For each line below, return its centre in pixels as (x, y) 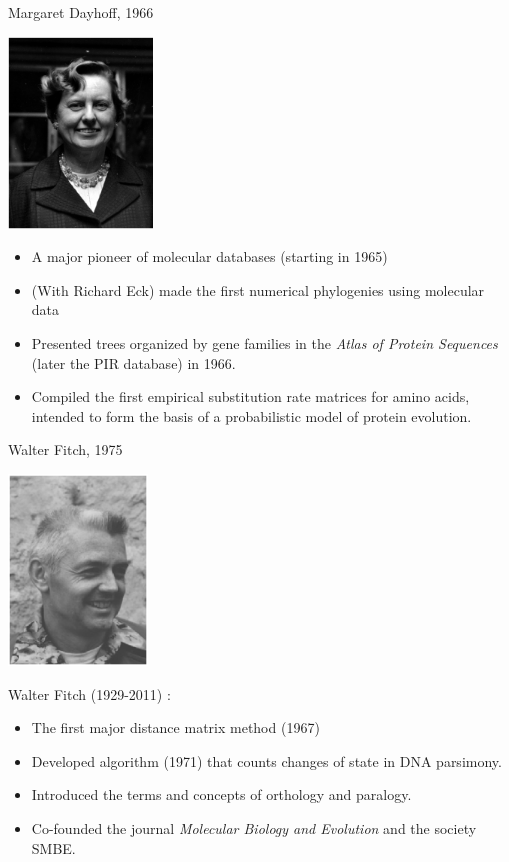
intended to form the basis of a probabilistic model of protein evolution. (251, 415)
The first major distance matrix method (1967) (175, 727)
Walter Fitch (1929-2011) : (89, 693)
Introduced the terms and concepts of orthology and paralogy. (221, 794)
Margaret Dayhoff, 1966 (81, 12)
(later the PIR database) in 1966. (133, 362)
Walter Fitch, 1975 (65, 449)
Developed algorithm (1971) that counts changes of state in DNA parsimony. (266, 760)
